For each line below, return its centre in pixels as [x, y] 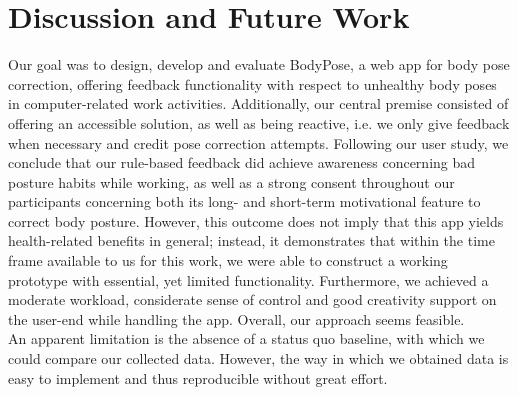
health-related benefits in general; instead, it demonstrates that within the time [251, 240]
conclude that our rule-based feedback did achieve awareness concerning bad [242, 162]
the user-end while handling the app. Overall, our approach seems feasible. [236, 318]
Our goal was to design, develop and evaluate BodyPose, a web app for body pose [259, 64]
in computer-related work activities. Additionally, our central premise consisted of [258, 103]
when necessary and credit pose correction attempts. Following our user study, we [258, 142]
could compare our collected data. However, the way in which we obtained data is [258, 358]
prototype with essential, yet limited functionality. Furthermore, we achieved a [248, 279]
